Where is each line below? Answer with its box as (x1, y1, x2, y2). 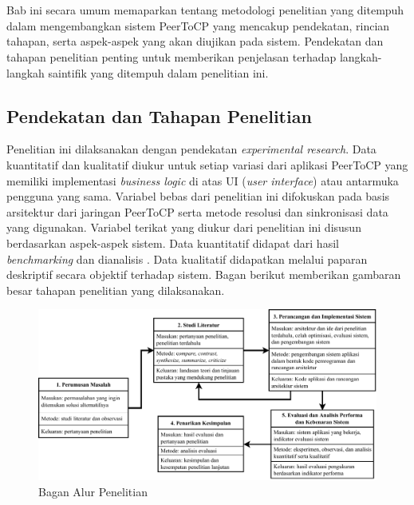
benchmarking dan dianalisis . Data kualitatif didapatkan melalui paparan (6, 250, 368, 267)
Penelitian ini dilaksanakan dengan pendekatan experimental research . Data (6, 141, 377, 157)
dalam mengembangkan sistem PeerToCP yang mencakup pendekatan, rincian (6, 17, 390, 34)
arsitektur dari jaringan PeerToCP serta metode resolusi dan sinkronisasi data (6, 203, 388, 220)
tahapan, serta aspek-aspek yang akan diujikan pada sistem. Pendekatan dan (6, 33, 384, 50)
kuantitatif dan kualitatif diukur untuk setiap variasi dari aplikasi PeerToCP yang (6, 156, 408, 173)
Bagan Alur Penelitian (38, 483, 148, 499)
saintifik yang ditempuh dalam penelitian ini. (48, 64, 269, 81)
